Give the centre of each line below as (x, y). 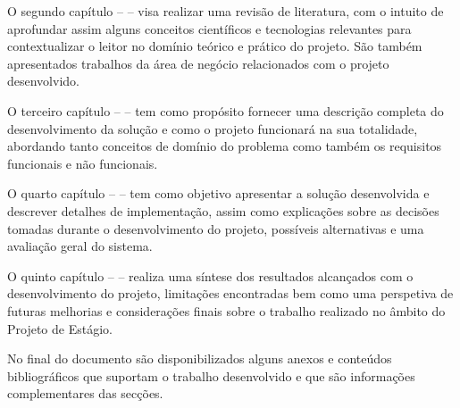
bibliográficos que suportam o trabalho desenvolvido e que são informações (211, 375)
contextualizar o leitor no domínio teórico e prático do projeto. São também (215, 46)
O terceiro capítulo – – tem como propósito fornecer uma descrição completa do (226, 110)
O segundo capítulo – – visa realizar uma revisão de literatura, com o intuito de (226, 11)
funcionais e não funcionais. (83, 163)
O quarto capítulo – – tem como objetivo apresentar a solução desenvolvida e (218, 193)
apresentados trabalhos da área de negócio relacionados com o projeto (198, 63)
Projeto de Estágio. (60, 328)
